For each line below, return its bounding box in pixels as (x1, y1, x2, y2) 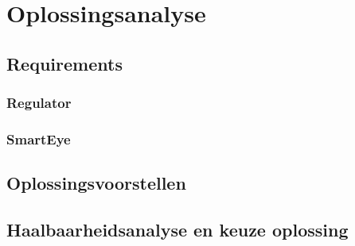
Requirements (6, 51, 123, 75)
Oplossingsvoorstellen (6, 171, 186, 195)
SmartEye (6, 129, 71, 148)
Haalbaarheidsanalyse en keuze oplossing (6, 217, 349, 242)
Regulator (6, 93, 72, 113)
